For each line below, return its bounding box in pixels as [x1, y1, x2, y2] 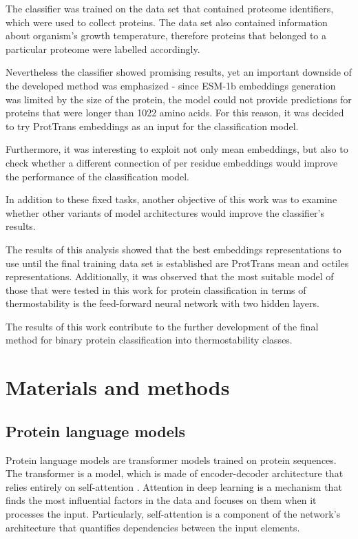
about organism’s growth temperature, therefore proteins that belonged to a [6, 28, 327, 43]
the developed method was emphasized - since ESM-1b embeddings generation [6, 78, 336, 92]
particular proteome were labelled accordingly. [6, 41, 200, 56]
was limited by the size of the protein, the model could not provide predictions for [6, 92, 352, 106]
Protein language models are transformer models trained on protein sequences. [6, 452, 337, 467]
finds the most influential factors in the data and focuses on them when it [6, 493, 317, 507]
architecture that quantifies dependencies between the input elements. [6, 520, 300, 534]
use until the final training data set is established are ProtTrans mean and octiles [6, 255, 349, 270]
